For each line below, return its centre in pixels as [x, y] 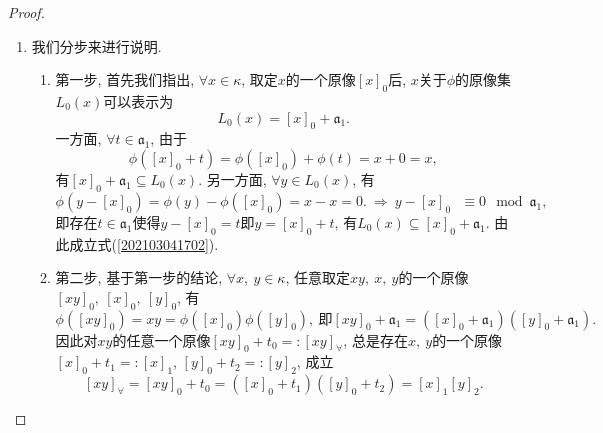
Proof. [26, 12]
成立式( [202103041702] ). [144, 243]
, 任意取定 [317, 277]
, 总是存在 [375, 339]
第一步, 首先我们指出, [125, 79]
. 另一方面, [232, 178]
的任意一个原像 [161, 339]
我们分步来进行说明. [96, 45]
